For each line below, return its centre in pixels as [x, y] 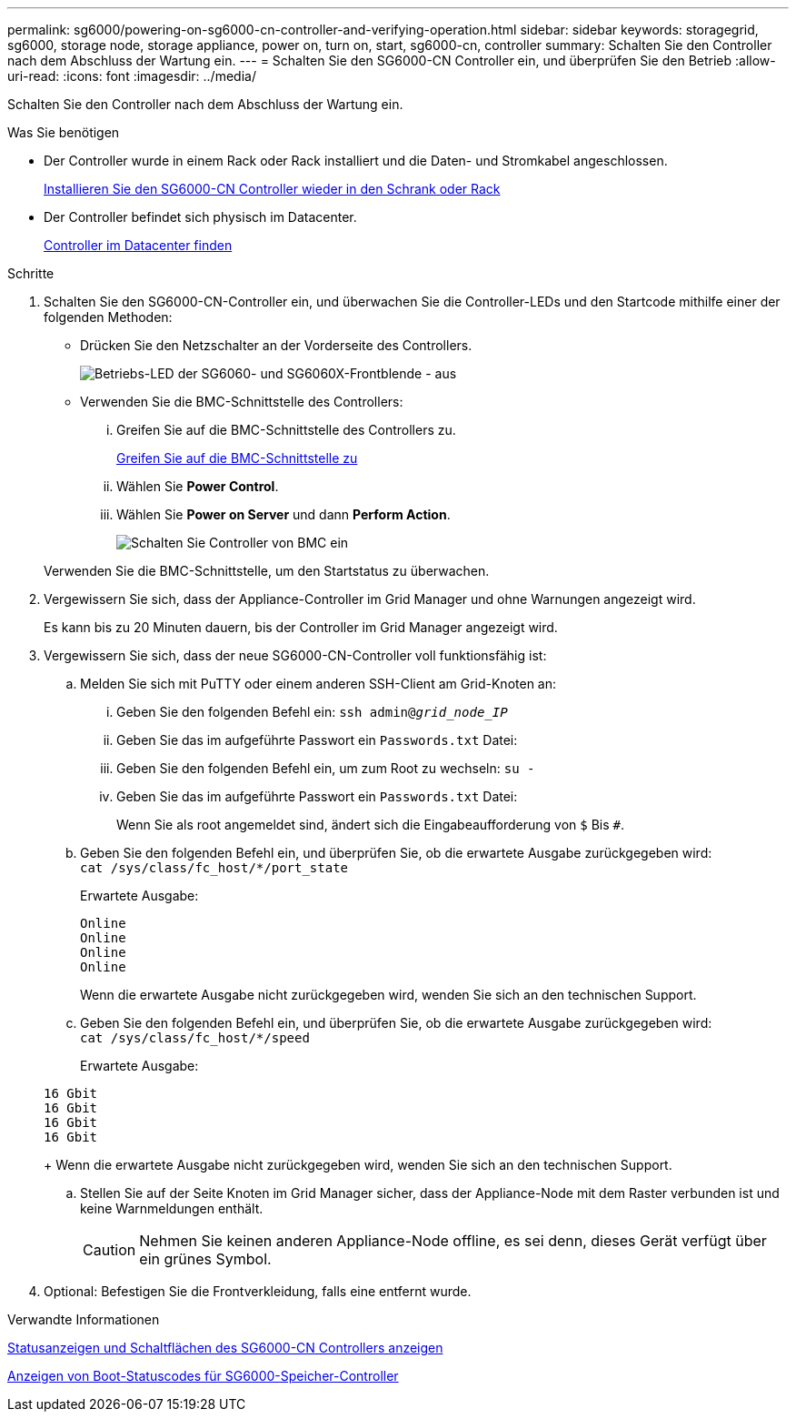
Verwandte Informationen [84, 1319]
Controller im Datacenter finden [138, 245]
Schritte [31, 273]
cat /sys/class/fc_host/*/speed [195, 1038]
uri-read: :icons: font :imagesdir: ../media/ [132, 76]
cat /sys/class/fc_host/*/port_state [214, 868]
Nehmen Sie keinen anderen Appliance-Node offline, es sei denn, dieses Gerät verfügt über [453, 1241]
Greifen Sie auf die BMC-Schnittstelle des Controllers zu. [286, 430]
